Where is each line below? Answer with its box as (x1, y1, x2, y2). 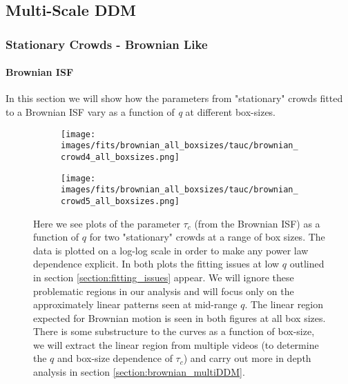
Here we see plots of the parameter (33, 216, 180, 230)
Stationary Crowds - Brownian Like (6, 35, 208, 52)
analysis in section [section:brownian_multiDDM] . (33, 365, 245, 379)
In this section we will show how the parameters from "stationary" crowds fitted (6, 91, 343, 105)
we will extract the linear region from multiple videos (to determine (33, 337, 319, 352)
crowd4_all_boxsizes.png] (61, 152, 180, 162)
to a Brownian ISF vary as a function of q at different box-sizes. (6, 105, 276, 119)
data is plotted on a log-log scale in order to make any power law (33, 243, 309, 257)
